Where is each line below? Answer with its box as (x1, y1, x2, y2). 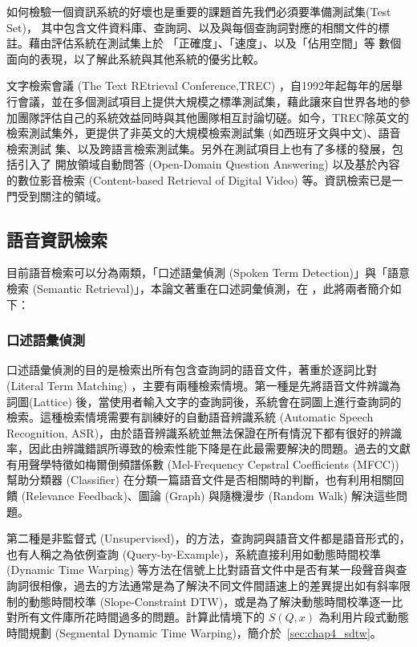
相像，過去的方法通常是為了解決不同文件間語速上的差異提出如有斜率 (39, 577, 399, 594)
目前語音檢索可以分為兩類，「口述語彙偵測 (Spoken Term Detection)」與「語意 (6, 264, 411, 281)
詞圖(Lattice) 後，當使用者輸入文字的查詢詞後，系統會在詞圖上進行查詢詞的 (6, 393, 402, 409)
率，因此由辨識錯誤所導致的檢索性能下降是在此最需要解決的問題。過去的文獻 (6, 440, 411, 457)
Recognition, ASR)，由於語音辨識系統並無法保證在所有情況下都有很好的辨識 (6, 424, 403, 441)
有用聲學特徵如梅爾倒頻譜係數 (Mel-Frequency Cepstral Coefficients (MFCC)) (6, 455, 399, 472)
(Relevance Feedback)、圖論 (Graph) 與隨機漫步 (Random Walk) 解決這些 (21, 487, 397, 504)
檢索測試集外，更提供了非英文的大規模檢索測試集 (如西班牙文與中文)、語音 (6, 124, 401, 141)
